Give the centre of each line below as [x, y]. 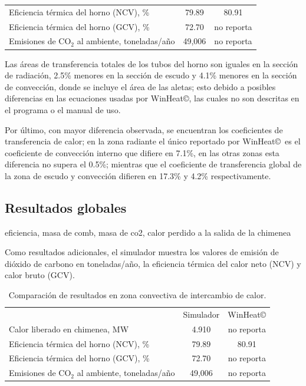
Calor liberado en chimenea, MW [69, 329]
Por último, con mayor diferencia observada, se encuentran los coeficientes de [144, 129]
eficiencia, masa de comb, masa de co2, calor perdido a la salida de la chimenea [148, 232]
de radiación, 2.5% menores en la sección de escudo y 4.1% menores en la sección [151, 75]
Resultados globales [66, 207]
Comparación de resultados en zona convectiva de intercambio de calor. [137, 295]
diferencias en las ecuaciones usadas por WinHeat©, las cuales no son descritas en [152, 98]
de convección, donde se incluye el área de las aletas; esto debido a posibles [140, 86]
